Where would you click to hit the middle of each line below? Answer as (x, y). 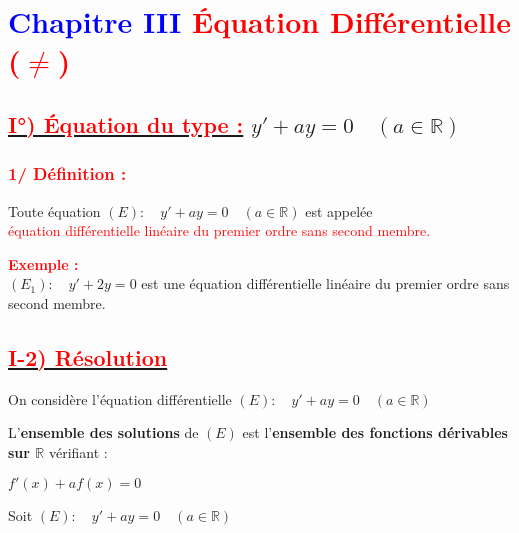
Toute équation (54, 210)
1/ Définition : (67, 173)
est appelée (339, 210)
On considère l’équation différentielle (120, 398)
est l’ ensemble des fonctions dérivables (375, 432)
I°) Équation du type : (126, 123)
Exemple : (43, 263)
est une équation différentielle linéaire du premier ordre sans (325, 283)
